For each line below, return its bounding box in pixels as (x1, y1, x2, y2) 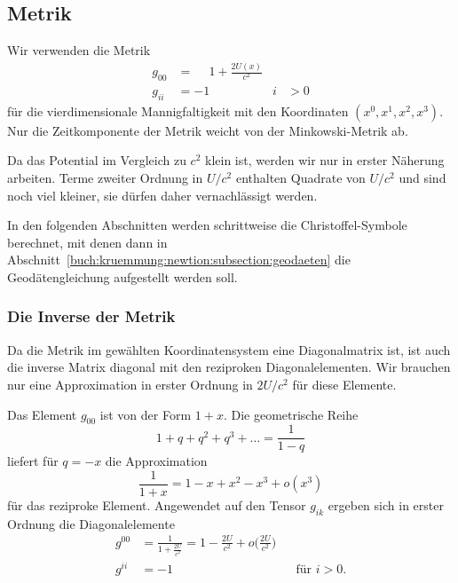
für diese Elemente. (292, 374, 397, 393)
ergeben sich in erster (328, 496, 444, 515)
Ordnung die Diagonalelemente (7, 514, 175, 532)
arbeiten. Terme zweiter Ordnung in (7, 168, 203, 186)
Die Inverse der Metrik (7, 305, 176, 327)
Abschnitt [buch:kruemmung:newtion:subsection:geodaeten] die (7, 250, 351, 269)
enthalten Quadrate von (235, 168, 366, 186)
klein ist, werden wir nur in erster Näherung (205, 151, 445, 169)
